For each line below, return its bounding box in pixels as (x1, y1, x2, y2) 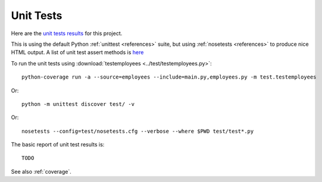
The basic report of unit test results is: (11, 141, 105, 148)
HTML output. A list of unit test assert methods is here (11, 49, 144, 56)
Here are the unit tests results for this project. (11, 30, 123, 37)
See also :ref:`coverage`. (11, 168, 71, 175)
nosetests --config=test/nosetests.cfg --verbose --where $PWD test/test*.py (21, 128, 254, 134)
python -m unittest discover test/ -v (21, 101, 135, 107)
